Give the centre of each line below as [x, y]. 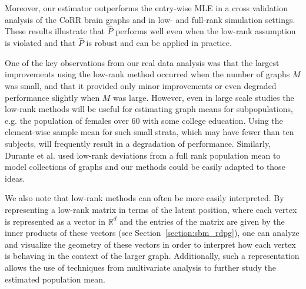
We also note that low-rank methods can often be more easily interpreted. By [144, 198]
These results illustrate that [55, 31]
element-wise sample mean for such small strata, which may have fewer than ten [149, 132]
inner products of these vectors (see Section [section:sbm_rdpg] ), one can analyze [152, 233]
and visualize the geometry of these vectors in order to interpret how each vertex [150, 244]
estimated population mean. [55, 279]
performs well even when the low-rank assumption [206, 31]
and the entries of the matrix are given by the [202, 221]
